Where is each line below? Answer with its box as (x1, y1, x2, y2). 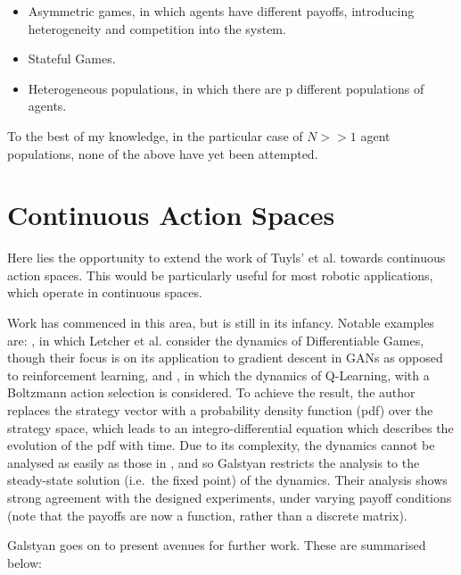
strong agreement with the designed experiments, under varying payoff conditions (7, 488, 452, 506)
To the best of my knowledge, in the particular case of (7, 126, 303, 145)
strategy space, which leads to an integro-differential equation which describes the (7, 418, 454, 437)
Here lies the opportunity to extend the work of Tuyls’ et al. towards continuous (7, 248, 446, 267)
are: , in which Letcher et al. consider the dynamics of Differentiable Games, (7, 330, 424, 349)
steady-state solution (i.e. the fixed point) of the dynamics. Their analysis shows (7, 471, 448, 489)
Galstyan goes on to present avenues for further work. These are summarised (7, 536, 426, 554)
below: (7, 553, 42, 571)
